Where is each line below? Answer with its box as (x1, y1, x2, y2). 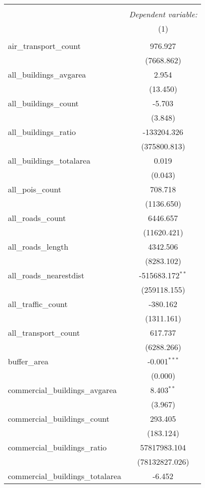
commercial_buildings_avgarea (8, 384, 117, 396)
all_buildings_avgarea (8, 69, 86, 80)
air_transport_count (8, 40, 81, 51)
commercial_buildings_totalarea (8, 470, 121, 482)
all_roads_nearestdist (8, 269, 85, 281)
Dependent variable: (129, 8, 198, 20)
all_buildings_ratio (8, 126, 76, 137)
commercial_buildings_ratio (8, 442, 107, 453)
